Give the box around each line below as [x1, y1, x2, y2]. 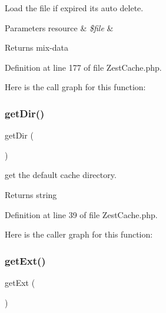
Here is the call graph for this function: [5, 81, 146, 93]
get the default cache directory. [5, 169, 117, 181]
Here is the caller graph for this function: [5, 228, 153, 240]
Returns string [5, 188, 57, 200]
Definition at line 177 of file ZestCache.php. [5, 61, 162, 73]
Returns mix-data [5, 41, 69, 54]
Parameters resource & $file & [5, 21, 114, 34]
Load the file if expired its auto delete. [5, 2, 144, 14]
